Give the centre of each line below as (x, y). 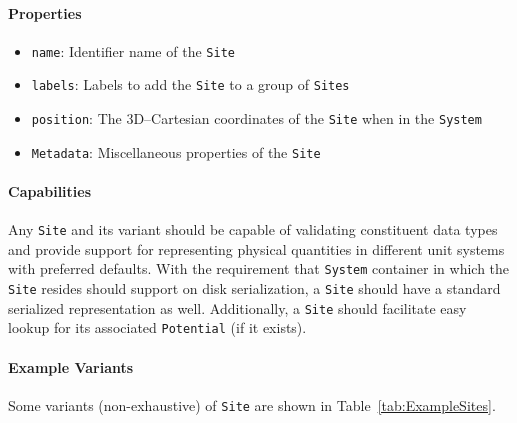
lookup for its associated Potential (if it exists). (157, 327)
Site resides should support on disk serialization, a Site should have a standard (254, 288)
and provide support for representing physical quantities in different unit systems (256, 248)
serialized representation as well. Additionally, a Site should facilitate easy (237, 307)
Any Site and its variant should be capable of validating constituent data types (253, 229)
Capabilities (50, 191)
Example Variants (71, 366)
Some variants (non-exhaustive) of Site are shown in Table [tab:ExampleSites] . (252, 404)
